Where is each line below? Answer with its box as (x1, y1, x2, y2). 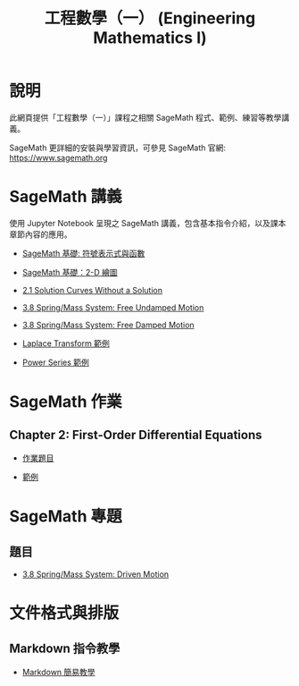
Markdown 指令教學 (9, 641, 120, 656)
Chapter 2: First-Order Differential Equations (9, 428, 262, 443)
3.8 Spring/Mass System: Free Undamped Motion (21, 301, 204, 313)
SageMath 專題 (9, 506, 122, 527)
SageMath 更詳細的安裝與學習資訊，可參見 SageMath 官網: (9, 142, 226, 153)
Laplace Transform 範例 (21, 337, 110, 349)
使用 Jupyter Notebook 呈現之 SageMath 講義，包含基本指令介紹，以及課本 (9, 217, 287, 228)
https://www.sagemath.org (9, 152, 108, 163)
